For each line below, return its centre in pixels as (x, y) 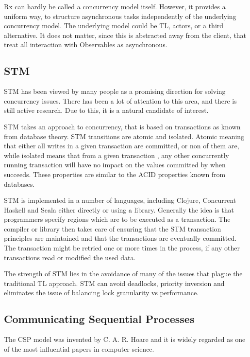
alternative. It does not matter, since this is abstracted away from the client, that (125, 35)
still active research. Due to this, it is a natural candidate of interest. (106, 110)
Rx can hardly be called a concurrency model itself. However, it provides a (115, 6)
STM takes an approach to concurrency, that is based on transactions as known (122, 126)
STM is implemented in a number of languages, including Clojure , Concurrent (120, 200)
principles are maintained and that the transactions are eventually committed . (120, 238)
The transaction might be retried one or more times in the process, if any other (122, 248)
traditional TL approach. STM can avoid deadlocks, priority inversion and (114, 283)
